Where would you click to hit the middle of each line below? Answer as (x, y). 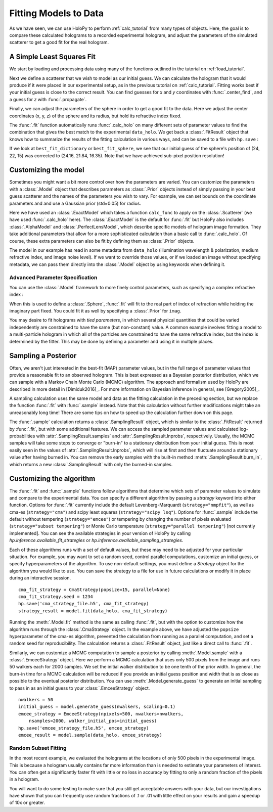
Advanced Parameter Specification (53, 277)
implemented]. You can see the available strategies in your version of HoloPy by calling (100, 533)
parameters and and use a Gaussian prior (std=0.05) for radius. (75, 203)
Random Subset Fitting (38, 748)
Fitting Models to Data (56, 13)
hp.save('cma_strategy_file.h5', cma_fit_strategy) (84, 604)
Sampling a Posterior (43, 356)
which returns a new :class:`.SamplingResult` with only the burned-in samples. (91, 464)
